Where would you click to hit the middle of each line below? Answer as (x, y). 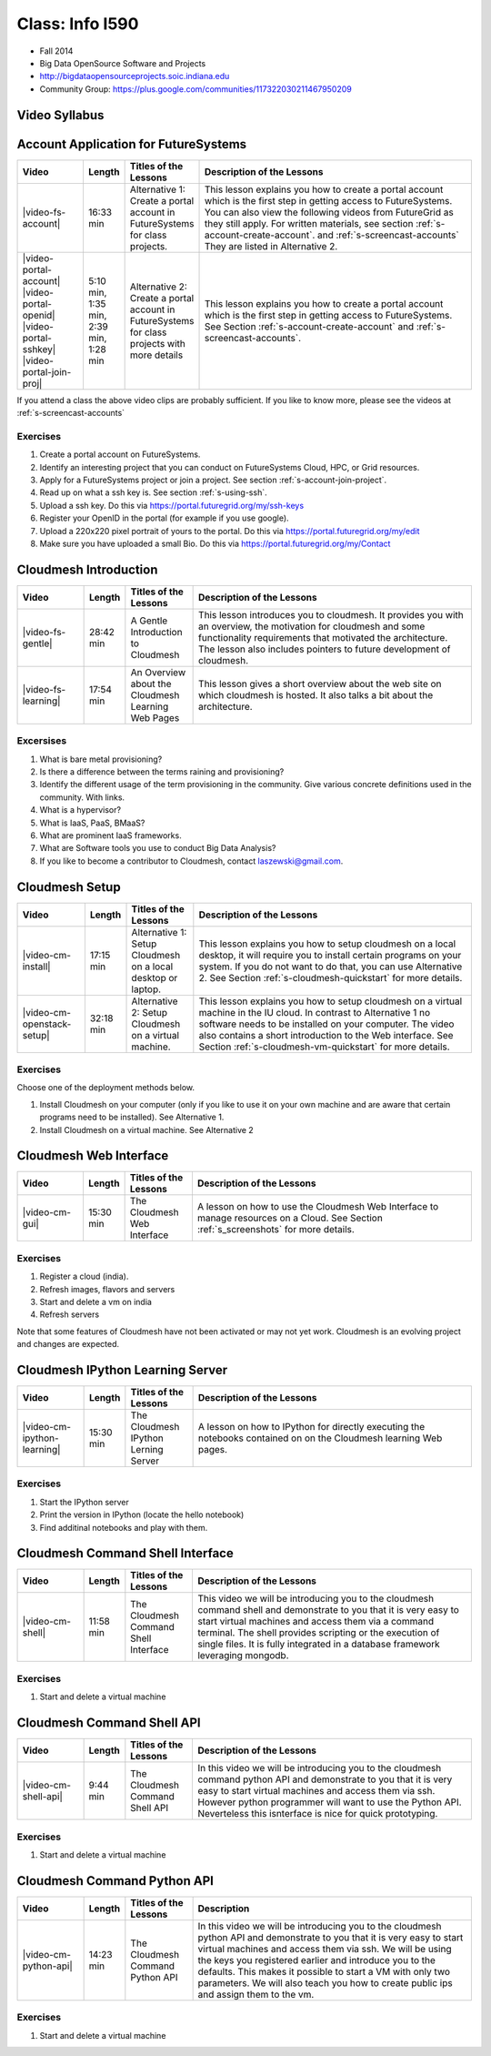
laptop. (146, 989)
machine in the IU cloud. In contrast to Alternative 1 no (315, 1012)
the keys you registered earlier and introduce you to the (317, 1960)
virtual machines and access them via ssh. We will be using (325, 1949)
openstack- (47, 1024)
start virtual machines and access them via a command (316, 1622)
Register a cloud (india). (84, 1276)
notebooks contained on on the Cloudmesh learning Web (320, 1438)
